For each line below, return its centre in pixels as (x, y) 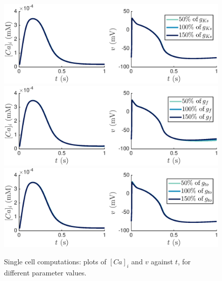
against (162, 261)
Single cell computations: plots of (55, 261)
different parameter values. (45, 272)
